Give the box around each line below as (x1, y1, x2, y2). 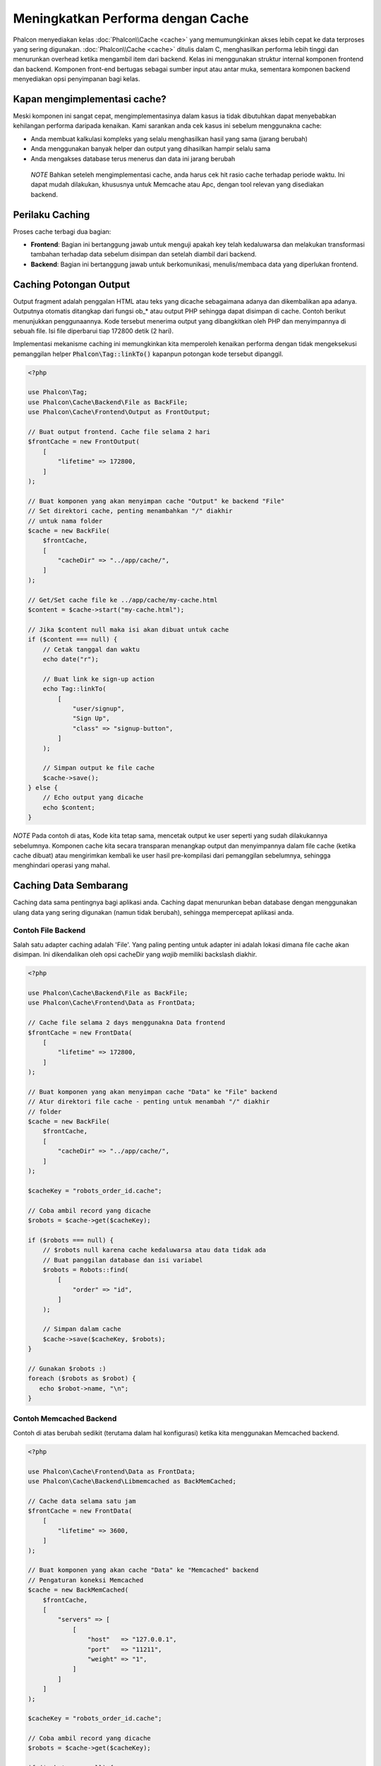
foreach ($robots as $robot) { (28, 1375, 137, 1382)
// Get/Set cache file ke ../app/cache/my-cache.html (28, 595, 218, 604)
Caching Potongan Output (13, 278, 131, 290)
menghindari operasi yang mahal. (13, 861, 111, 870)
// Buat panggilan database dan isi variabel (42, 1256, 203, 1264)
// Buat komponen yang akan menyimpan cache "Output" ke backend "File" (28, 497, 285, 505)
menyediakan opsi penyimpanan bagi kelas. (13, 75, 140, 83)
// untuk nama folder (28, 516, 103, 525)
